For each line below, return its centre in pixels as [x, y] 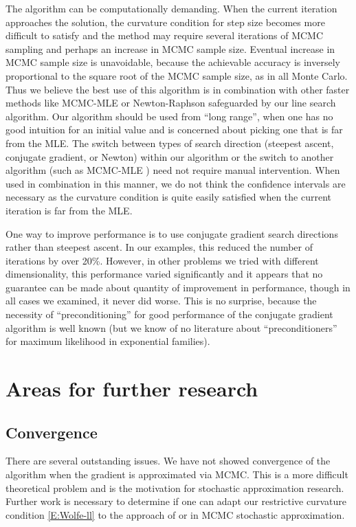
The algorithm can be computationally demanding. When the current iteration [171, 8]
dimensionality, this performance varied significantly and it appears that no [164, 274]
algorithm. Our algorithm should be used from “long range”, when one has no [169, 116]
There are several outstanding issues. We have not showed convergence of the [168, 461]
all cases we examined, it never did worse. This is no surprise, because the [161, 301]
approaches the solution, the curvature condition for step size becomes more [165, 22]
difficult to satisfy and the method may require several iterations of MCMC [165, 35]
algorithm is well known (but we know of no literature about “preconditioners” [171, 327]
